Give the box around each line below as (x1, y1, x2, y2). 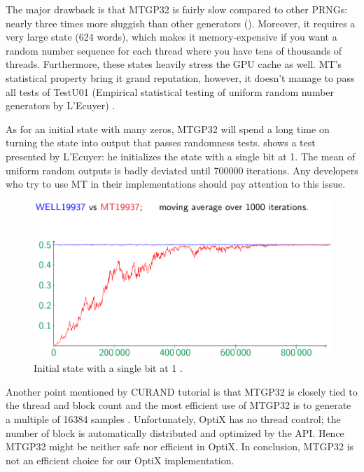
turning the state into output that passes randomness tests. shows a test (6, 135, 316, 150)
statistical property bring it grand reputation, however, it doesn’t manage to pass (6, 70, 355, 85)
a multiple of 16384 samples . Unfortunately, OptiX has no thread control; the (6, 411, 341, 426)
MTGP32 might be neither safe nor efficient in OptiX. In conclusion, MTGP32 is (6, 439, 354, 454)
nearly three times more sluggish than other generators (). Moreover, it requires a (6, 15, 356, 30)
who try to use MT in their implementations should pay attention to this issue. (6, 176, 346, 191)
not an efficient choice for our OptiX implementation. (6, 452, 234, 467)
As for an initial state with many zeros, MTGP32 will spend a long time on (6, 121, 330, 136)
